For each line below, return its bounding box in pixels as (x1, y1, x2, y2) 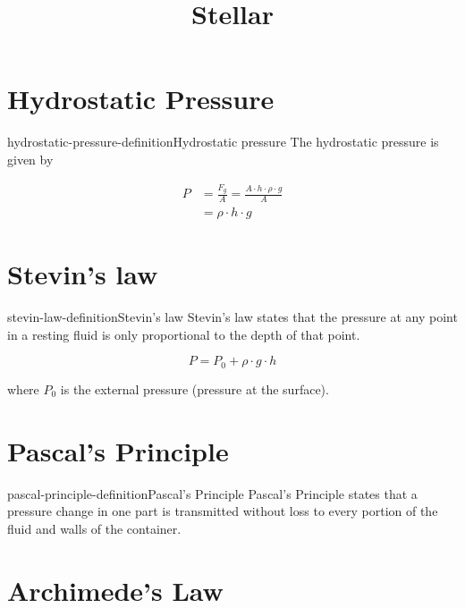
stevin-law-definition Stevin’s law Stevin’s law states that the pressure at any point (7, 308, 458, 326)
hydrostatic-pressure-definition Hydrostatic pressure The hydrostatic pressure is (7, 132, 439, 151)
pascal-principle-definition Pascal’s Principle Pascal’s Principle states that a (7, 484, 418, 502)
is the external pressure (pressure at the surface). (60, 379, 329, 398)
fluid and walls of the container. (7, 519, 182, 537)
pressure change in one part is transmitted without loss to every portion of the (7, 502, 438, 520)
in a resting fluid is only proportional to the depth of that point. (7, 325, 360, 343)
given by (7, 149, 54, 168)
